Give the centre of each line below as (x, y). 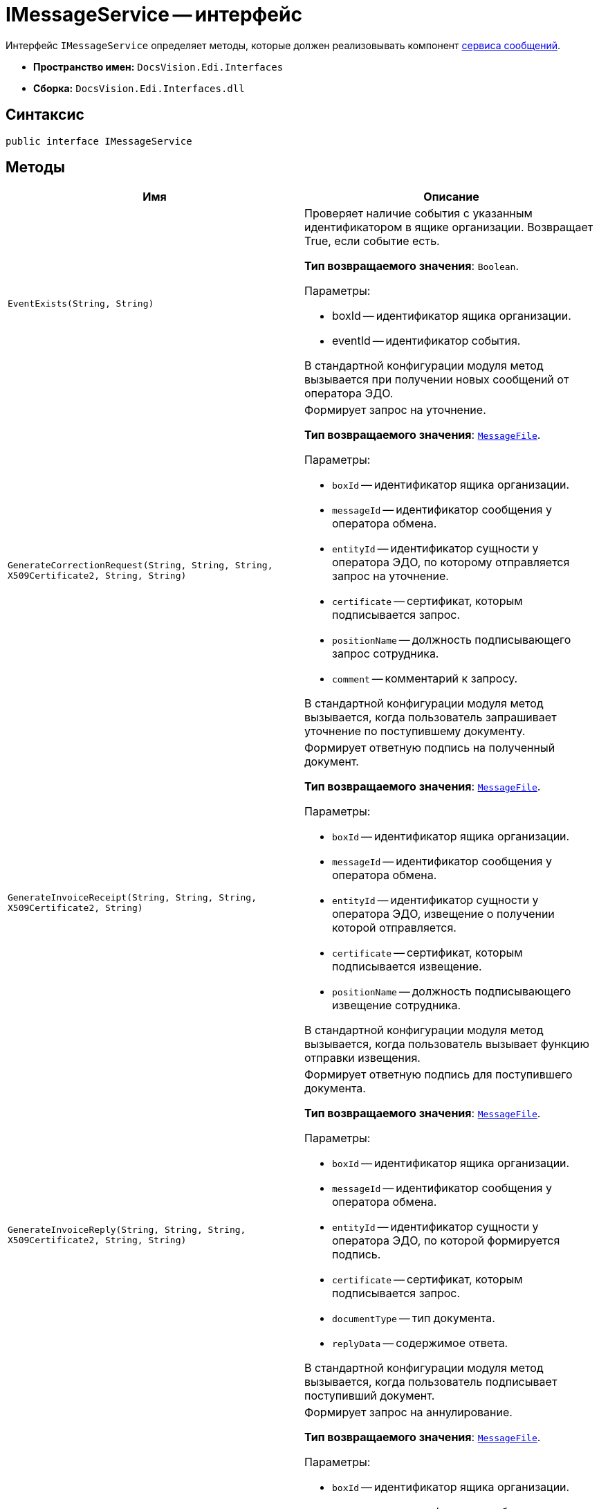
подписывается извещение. (407, 967)
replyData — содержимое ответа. (420, 1343)
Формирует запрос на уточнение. (395, 410)
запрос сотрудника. (386, 654)
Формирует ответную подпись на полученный (430, 748)
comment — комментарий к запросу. (425, 679)
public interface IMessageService (99, 141)
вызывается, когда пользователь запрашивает (431, 717)
